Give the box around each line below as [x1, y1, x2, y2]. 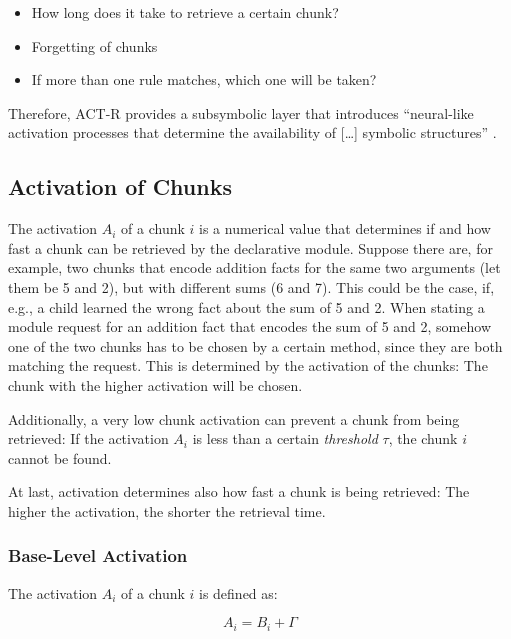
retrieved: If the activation [8, 428, 169, 449]
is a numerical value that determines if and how [199, 218, 491, 239]
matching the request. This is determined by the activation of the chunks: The [8, 355, 488, 376]
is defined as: [199, 582, 278, 603]
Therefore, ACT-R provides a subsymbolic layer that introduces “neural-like [8, 102, 474, 123]
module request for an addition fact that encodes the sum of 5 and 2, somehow [8, 316, 491, 337]
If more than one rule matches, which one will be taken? [31, 69, 377, 90]
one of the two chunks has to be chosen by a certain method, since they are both [8, 335, 503, 356]
